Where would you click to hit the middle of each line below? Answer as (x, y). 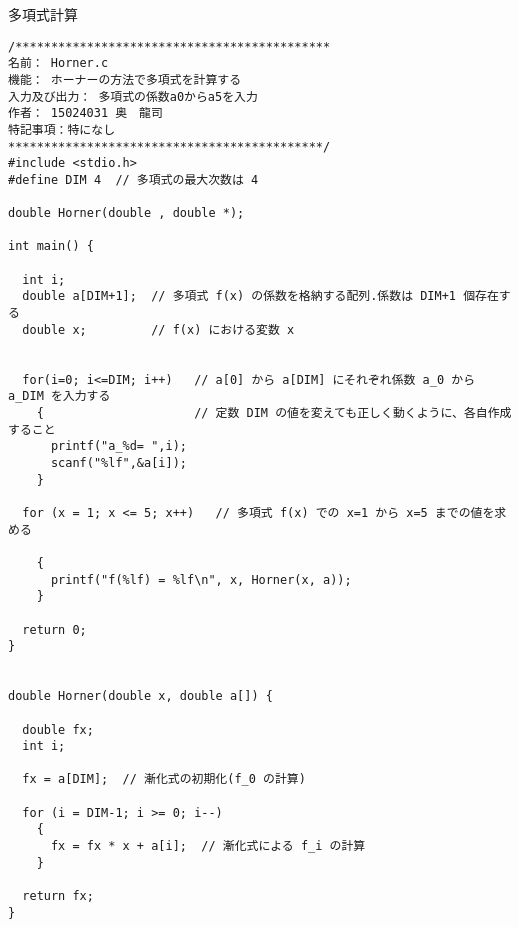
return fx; (58, 896)
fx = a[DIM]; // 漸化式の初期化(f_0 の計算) (164, 779)
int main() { (51, 246)
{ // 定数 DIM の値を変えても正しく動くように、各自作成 (274, 413)
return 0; (54, 629)
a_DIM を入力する (59, 396)
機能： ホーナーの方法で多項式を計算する (125, 79)
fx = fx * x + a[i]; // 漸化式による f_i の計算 (208, 846)
